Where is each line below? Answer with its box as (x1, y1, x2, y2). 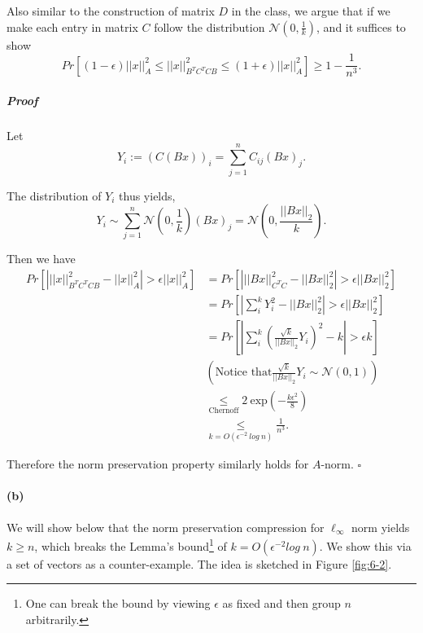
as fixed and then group (222, 595, 341, 612)
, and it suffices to (316, 18, 406, 35)
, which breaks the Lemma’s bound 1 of (34, 535, 227, 554)
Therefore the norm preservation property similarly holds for (7, 455, 309, 473)
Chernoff (208, 406, 239, 415)
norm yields (351, 518, 410, 535)
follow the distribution (154, 18, 265, 35)
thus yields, (119, 187, 176, 204)
